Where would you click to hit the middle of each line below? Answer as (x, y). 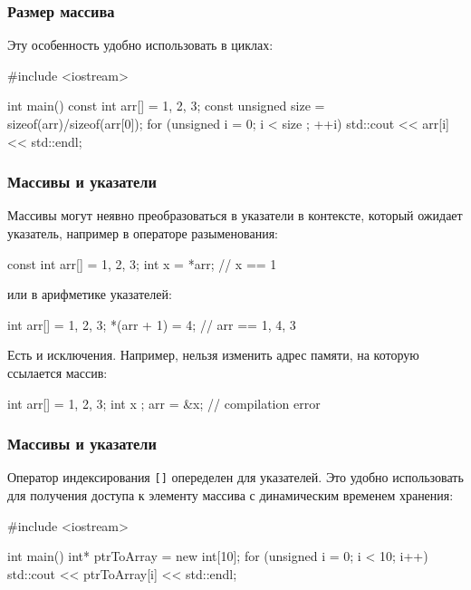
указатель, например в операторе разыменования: (143, 233)
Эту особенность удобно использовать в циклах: (140, 45)
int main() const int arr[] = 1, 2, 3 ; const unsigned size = (166, 106)
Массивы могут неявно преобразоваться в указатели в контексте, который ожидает (235, 215)
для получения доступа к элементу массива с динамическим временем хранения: (231, 495)
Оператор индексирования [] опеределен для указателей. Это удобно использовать (235, 477)
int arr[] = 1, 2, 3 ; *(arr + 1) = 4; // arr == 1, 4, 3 (152, 324)
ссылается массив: (58, 372)
